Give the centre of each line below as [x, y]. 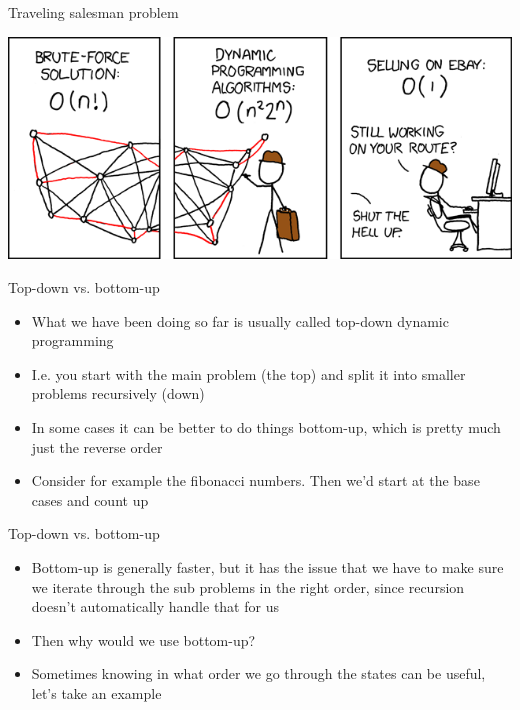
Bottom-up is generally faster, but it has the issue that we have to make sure [267, 566]
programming [72, 340]
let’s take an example [96, 692]
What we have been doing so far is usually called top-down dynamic [240, 320]
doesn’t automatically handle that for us [155, 606]
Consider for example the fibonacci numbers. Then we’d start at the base [255, 480]
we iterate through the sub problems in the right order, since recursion [248, 586]
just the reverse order [97, 446]
